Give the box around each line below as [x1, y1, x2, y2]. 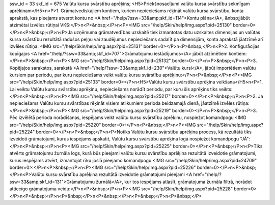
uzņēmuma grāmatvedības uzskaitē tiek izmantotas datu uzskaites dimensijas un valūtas [74, 29, 261, 35]
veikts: [218, 86, 233, 92]
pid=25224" [9, 129, 35, 135]
